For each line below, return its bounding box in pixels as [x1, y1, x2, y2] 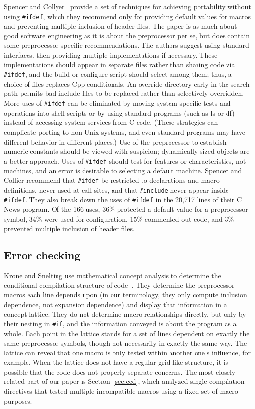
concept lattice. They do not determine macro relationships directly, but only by [4, 309, 246, 319]
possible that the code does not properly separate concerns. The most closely [4, 366, 236, 377]
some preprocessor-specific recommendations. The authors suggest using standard [4, 40, 249, 50]
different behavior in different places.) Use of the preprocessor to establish [4, 136, 227, 146]
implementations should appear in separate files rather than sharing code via [4, 59, 235, 69]
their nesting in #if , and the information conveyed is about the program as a [4, 318, 237, 328]
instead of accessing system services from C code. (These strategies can [4, 117, 218, 127]
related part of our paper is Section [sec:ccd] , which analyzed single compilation [4, 376, 245, 386]
